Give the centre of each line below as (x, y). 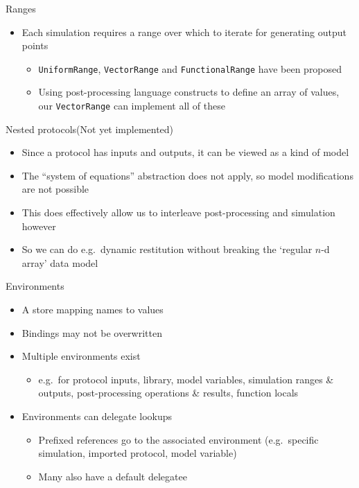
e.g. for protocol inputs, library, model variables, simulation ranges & (186, 379)
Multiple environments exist (81, 356)
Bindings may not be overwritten (92, 332)
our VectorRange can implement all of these (132, 106)
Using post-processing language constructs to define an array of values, (189, 92)
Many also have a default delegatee (113, 476)
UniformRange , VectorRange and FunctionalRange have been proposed (190, 68)
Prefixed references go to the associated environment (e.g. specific (178, 439)
